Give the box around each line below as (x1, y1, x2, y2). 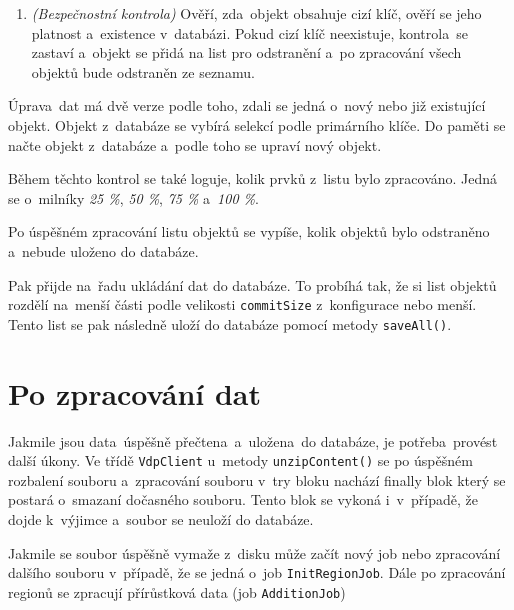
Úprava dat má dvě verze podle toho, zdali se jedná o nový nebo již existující (8, 95, 486, 116)
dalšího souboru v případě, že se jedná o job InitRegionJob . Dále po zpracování (8, 562, 506, 583)
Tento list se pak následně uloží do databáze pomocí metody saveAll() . (8, 313, 452, 334)
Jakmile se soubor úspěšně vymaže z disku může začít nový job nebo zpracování (8, 542, 501, 563)
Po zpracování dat (8, 372, 262, 413)
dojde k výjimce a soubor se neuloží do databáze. (8, 509, 314, 529)
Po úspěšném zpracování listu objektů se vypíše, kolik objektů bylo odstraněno (8, 221, 490, 242)
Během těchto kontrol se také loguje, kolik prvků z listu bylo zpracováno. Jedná (8, 168, 498, 189)
